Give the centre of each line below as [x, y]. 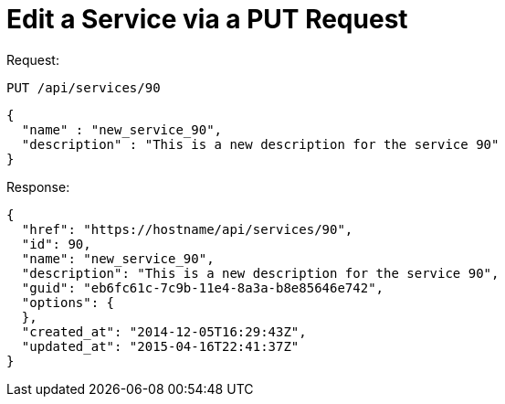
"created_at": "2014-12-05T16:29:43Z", [164, 331]
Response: [38, 186]
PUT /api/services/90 [84, 87]
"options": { [68, 302]
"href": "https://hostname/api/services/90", [187, 229]
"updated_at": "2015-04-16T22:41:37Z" [160, 346]
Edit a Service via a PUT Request [207, 19]
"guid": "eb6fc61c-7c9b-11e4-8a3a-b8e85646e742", [203, 287]
